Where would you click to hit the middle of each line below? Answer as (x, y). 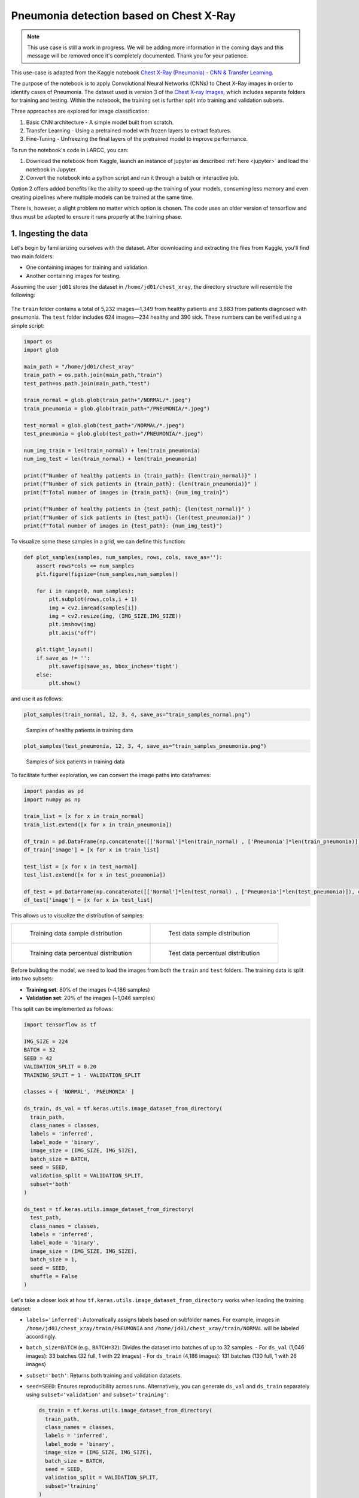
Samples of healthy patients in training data (80, 730)
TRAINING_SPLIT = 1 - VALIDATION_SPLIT (82, 1075)
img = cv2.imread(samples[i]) (93, 608)
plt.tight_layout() (65, 650)
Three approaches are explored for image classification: (80, 111)
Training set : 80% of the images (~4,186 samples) (88, 989)
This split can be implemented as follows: (62, 1009)
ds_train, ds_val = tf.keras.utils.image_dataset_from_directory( (123, 1109)
